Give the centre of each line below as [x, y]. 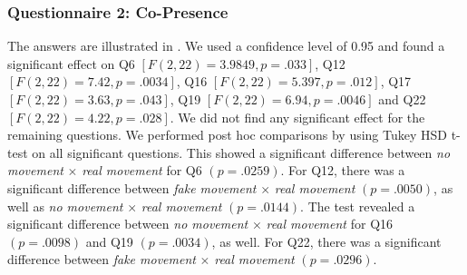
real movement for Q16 [330, 224]
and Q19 [109, 241]
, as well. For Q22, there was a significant [326, 241]
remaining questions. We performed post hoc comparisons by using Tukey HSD [227, 135]
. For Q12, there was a [343, 170]
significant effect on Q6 [71, 63]
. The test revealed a [358, 206]
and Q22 [402, 99]
